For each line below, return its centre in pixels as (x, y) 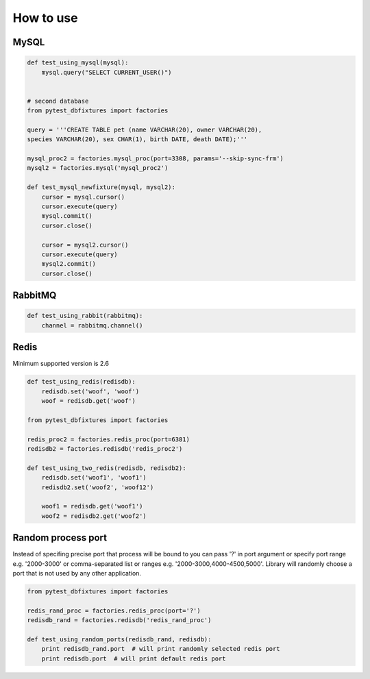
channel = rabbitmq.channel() (92, 325)
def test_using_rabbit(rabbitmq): (85, 316)
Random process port (60, 538)
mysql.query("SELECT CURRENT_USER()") (107, 72)
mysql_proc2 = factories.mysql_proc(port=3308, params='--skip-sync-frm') (156, 159)
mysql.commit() (67, 216)
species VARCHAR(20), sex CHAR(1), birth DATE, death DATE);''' (137, 139)
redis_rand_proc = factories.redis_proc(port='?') (114, 610)
